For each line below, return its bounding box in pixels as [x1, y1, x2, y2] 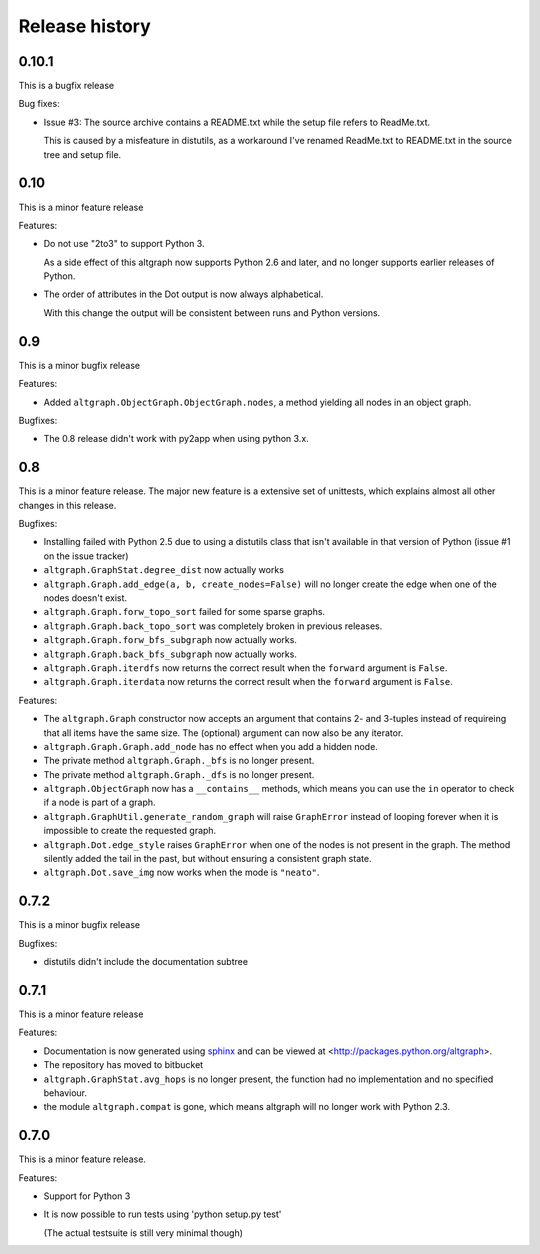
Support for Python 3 [43, 1190, 131, 1202]
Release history [18, 15, 152, 37]
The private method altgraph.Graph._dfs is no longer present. [43, 768, 315, 780]
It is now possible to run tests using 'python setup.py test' [43, 1208, 282, 1220]
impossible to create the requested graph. [43, 825, 217, 837]
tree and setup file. [43, 148, 122, 160]
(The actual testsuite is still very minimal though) [43, 1226, 244, 1239]
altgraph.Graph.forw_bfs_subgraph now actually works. [43, 634, 297, 646]
